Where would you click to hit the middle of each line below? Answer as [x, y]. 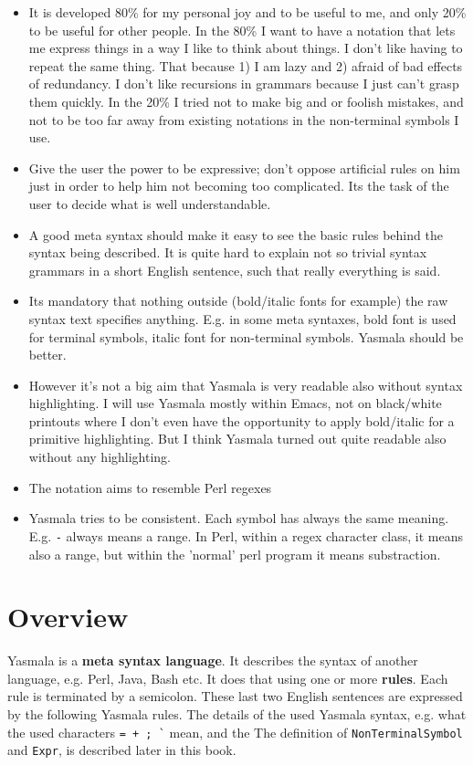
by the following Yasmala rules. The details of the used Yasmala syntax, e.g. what [237, 714]
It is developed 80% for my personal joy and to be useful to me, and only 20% [247, 12]
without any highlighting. [100, 457]
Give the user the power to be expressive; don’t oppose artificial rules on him [244, 168]
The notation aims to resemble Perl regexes [150, 487]
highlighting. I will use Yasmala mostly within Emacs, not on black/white [235, 403]
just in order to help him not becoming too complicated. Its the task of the [239, 186]
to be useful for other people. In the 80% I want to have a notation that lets [242, 30]
